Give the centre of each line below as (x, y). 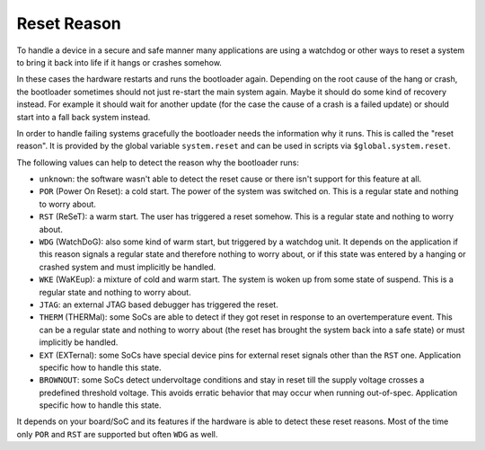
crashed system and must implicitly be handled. (128, 267)
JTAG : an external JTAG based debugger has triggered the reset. (159, 304)
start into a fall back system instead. (84, 117)
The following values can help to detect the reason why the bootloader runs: (158, 163)
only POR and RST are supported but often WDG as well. (117, 434)
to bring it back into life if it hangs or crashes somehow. (119, 62)
